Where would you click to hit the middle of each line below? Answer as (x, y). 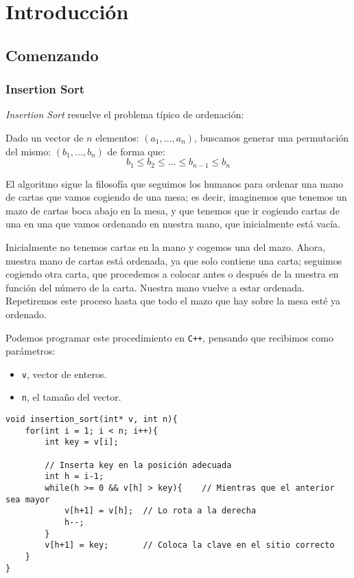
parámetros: (31, 351)
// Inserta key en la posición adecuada (138, 465)
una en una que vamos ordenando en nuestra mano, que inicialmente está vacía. (173, 224)
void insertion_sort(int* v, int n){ (92, 420)
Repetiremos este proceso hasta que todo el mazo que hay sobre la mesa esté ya (173, 301)
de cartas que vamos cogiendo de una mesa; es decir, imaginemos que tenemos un (176, 197)
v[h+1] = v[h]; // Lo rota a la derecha (160, 511)
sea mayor (28, 499)
